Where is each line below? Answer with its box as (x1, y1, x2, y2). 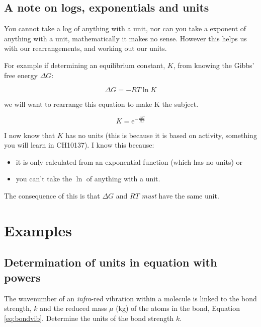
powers (4, 269, 41, 285)
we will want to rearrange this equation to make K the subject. (4, 99, 199, 109)
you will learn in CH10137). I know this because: (4, 140, 154, 150)
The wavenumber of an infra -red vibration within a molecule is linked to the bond (4, 293, 257, 303)
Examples (4, 220, 72, 240)
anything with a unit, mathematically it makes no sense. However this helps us (4, 33, 247, 43)
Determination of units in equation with (4, 254, 217, 270)
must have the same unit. (141, 190, 219, 201)
